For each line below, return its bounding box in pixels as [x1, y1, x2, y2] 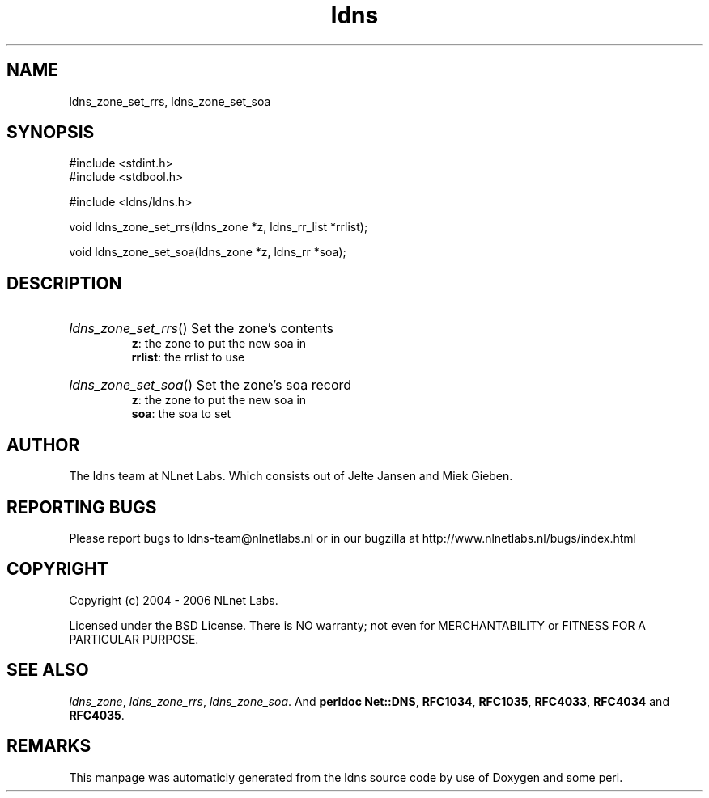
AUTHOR [6, 434, 80, 455]
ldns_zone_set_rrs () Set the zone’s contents [69, 320, 333, 337]
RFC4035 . [69, 707, 125, 722]
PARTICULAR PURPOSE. [69, 631, 199, 646]
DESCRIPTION [6, 272, 122, 293]
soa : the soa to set [131, 407, 231, 421]
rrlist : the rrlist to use [131, 350, 245, 365]
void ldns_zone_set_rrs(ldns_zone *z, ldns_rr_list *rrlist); [69, 220, 368, 234]
